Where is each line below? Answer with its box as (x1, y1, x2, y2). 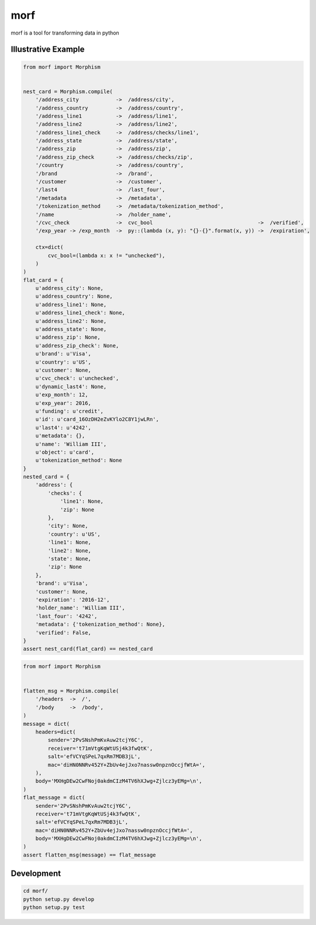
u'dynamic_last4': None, (35, 383, 107, 390)
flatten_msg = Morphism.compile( (23, 688, 119, 694)
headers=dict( (35, 728, 76, 735)
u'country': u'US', (35, 359, 92, 366)
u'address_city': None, (35, 285, 104, 292)
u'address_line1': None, (35, 301, 107, 308)
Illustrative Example (11, 45, 85, 54)
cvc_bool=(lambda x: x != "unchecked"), (47, 252, 166, 259)
